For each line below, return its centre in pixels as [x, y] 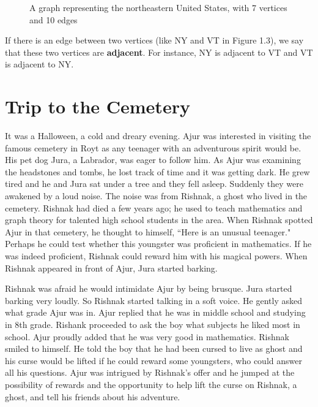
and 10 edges [54, 19]
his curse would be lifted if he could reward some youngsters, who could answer [153, 360]
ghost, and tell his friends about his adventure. [93, 396]
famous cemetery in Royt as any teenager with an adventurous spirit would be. [153, 147]
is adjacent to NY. [39, 64]
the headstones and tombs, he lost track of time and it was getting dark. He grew [157, 171]
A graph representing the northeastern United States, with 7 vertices [158, 7]
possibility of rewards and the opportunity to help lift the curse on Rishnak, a [151, 384]
